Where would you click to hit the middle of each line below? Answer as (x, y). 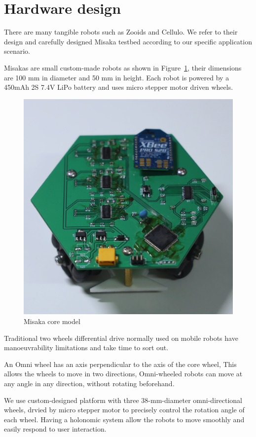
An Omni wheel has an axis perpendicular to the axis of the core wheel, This (120, 364)
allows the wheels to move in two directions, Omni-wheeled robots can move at (123, 374)
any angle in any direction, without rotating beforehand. (89, 383)
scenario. (17, 51)
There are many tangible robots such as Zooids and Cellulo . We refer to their (121, 32)
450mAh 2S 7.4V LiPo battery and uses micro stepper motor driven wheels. (119, 87)
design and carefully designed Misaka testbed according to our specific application (128, 41)
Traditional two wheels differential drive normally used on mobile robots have (121, 338)
